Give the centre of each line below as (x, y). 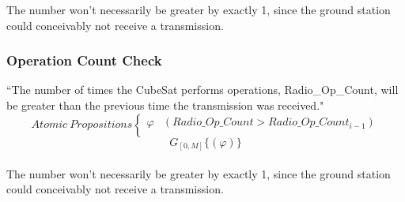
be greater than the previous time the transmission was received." (165, 105)
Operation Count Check (84, 60)
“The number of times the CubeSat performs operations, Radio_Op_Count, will (202, 90)
